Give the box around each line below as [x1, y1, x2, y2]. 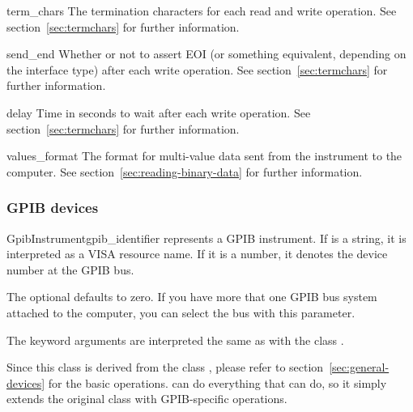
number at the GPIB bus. [6, 261, 134, 278]
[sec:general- [329, 359, 390, 376]
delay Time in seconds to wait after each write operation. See [6, 104, 311, 121]
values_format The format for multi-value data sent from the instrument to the [6, 147, 402, 164]
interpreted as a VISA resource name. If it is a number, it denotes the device [6, 245, 388, 262]
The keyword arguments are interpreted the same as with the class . [6, 331, 344, 348]
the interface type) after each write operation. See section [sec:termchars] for [6, 61, 388, 78]
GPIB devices [6, 198, 99, 218]
